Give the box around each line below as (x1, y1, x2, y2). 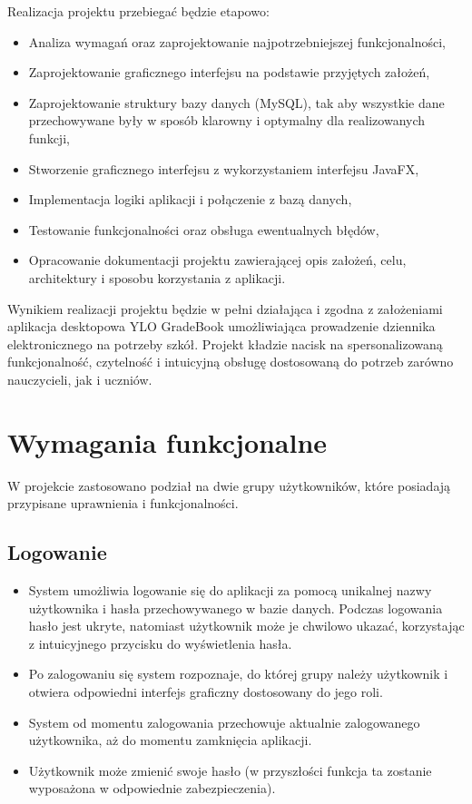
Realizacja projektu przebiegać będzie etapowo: (7, 2, 270, 20)
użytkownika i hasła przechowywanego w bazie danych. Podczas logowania (28, 598, 443, 617)
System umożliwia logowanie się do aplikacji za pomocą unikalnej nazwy (28, 581, 432, 600)
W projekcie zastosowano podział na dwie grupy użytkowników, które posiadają (7, 476, 451, 495)
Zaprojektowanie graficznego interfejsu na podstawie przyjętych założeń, (28, 63, 430, 82)
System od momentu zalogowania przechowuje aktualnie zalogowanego (28, 712, 420, 731)
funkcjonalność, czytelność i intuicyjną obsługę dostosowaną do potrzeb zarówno (7, 352, 454, 371)
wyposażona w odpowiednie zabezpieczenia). (28, 779, 276, 798)
